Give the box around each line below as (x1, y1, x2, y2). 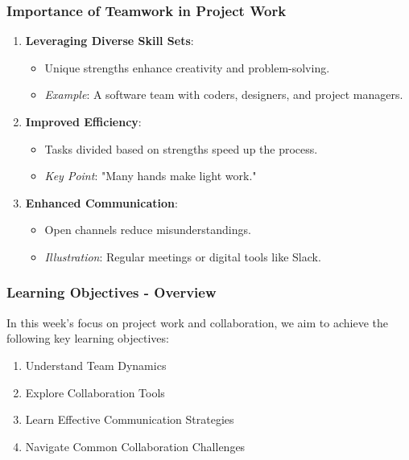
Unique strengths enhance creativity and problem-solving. (44, 59, 330, 76)
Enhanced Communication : (25, 194, 178, 211)
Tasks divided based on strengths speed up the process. (44, 140, 318, 157)
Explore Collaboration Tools (25, 384, 165, 400)
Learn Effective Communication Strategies (25, 411, 234, 428)
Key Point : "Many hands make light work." (44, 167, 257, 184)
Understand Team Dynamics (25, 356, 167, 373)
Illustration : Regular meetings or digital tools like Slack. (44, 248, 321, 265)
